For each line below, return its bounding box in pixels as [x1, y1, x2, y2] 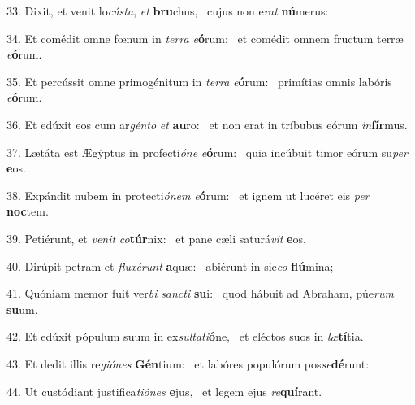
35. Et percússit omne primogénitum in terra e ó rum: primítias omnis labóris [6, 72, 392, 89]
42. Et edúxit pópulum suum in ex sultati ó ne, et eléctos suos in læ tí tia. [6, 328, 364, 345]
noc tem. [6, 202, 49, 220]
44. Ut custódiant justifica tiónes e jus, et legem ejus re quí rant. [6, 382, 322, 399]
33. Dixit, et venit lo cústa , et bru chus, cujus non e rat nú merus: [6, 2, 329, 19]
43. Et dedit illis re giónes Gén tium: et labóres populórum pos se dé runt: [6, 355, 370, 372]
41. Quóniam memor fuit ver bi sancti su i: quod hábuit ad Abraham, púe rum [6, 285, 394, 302]
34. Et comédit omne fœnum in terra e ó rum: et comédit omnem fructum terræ [6, 29, 404, 46]
